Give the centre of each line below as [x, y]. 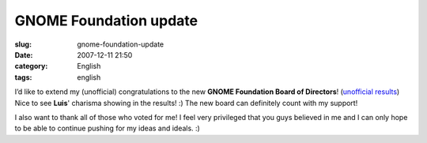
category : [31, 66]
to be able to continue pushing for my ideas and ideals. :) [108, 128]
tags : [23, 77]
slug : [23, 44]
